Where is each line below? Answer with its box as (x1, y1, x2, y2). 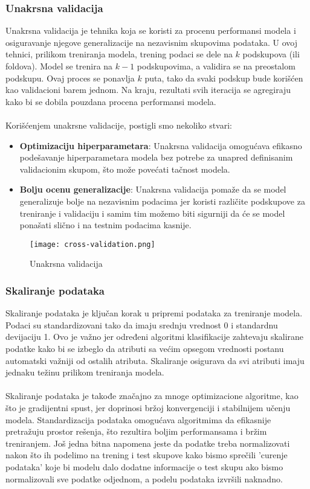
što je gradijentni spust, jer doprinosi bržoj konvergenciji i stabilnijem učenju (5, 401, 291, 414)
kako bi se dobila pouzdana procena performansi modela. (5, 95, 216, 107)
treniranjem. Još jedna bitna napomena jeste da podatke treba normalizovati (5, 436, 290, 449)
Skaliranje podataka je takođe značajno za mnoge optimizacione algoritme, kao (5, 389, 299, 402)
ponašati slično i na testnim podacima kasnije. (19, 219, 192, 231)
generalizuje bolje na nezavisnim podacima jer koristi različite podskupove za (19, 194, 305, 207)
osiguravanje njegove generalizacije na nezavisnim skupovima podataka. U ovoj (5, 36, 297, 48)
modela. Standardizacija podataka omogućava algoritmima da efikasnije (5, 413, 271, 426)
